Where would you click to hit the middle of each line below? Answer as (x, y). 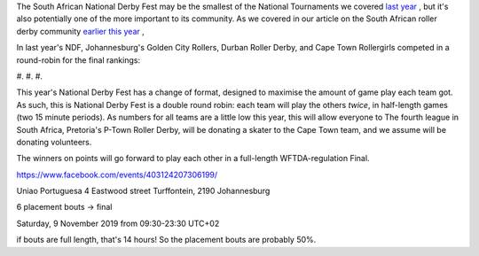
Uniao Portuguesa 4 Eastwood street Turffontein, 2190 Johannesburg (143, 191)
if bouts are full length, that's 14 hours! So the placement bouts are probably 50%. (166, 240)
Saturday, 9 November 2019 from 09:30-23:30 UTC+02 (118, 223)
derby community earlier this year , (81, 31)
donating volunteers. (54, 142)
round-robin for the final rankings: (79, 60)
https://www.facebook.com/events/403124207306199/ (117, 175)
